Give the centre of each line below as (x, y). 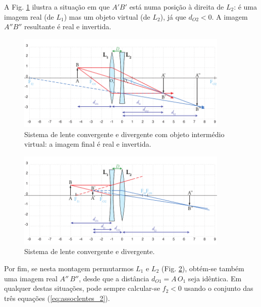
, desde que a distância (114, 278)
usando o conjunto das (219, 288)
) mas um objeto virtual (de (107, 16)
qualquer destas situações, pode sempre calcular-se (82, 288)
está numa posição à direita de (177, 7)
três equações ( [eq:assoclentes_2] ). (57, 298)
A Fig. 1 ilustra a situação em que (57, 7)
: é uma (246, 7)
